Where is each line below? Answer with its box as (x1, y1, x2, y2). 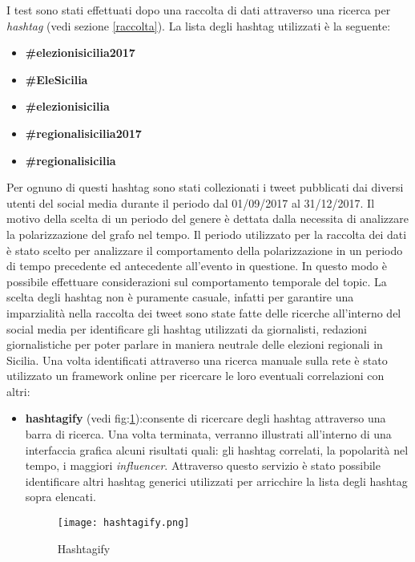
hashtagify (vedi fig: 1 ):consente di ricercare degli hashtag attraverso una (25, 410, 386, 427)
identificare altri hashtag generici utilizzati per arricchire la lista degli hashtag (25, 472, 408, 489)
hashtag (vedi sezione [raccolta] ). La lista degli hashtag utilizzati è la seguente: (6, 17, 391, 34)
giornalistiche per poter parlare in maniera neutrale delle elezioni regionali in (6, 336, 383, 353)
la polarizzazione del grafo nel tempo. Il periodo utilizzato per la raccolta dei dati (6, 225, 407, 242)
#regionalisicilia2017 (25, 124, 142, 141)
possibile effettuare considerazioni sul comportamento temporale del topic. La (6, 273, 387, 289)
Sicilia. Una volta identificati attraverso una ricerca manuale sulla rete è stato (6, 351, 388, 368)
